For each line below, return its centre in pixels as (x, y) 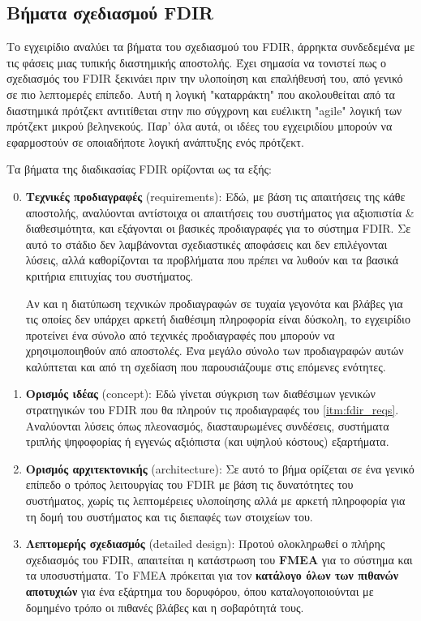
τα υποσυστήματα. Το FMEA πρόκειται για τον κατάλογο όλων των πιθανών (212, 575)
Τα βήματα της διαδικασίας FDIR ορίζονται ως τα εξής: (139, 169)
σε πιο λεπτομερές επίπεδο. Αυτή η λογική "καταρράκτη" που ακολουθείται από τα (201, 94)
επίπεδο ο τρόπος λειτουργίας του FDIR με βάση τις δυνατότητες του (189, 484)
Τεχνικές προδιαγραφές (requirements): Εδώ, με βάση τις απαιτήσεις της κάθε (215, 196)
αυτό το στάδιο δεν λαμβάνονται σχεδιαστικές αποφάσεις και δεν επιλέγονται (206, 244)
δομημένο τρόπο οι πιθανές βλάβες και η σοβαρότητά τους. (165, 607)
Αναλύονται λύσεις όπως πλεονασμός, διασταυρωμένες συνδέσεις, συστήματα (207, 425)
